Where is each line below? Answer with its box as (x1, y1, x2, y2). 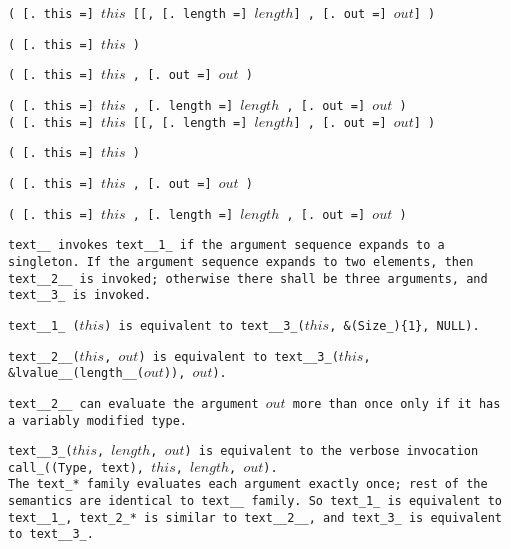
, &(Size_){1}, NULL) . (329, 318, 480, 333)
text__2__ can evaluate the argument (8, 396, 259, 411)
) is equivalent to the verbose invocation (184, 444, 479, 459)
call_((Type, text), (8, 460, 145, 475)
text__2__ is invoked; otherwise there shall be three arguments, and (8, 271, 488, 286)
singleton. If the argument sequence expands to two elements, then (8, 254, 474, 269)
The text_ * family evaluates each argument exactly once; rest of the (8, 477, 488, 492)
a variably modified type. (8, 413, 187, 428)
